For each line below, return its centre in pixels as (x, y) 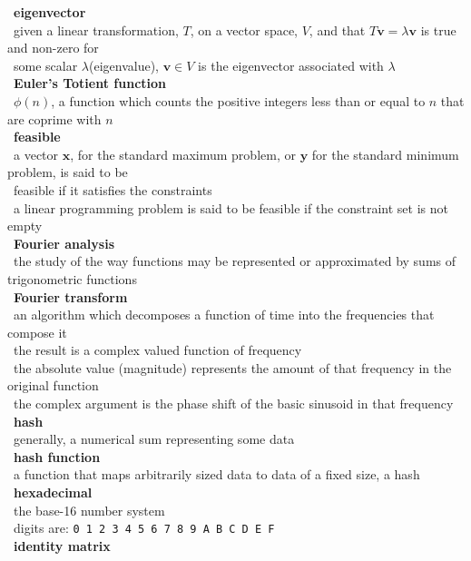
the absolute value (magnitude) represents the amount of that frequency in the (232, 367)
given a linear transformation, (96, 30)
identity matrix (62, 545)
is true (438, 30)
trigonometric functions (72, 278)
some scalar (45, 65)
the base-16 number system (89, 510)
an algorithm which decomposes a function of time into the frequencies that (224, 315)
